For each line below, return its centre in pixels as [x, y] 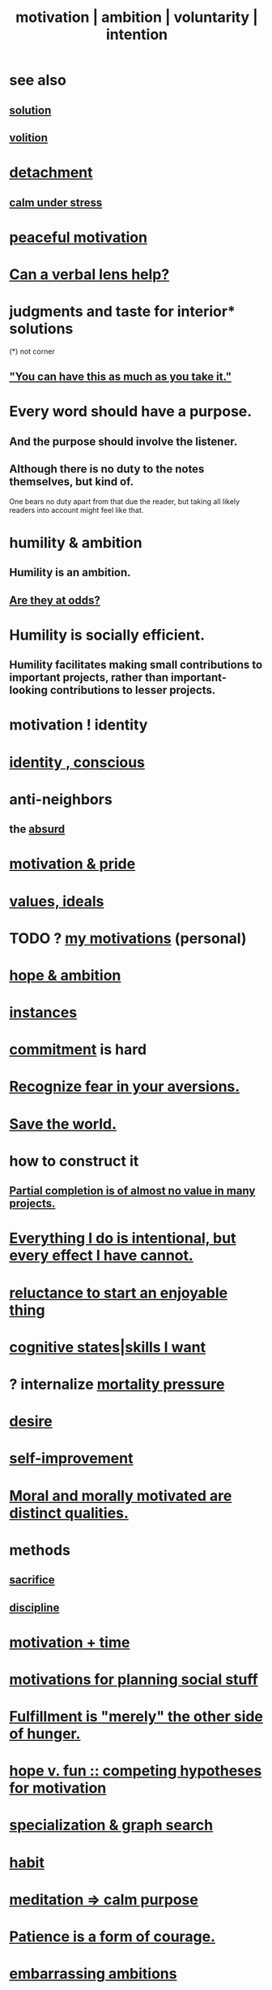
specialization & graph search [111, 1825]
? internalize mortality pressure [117, 1384]
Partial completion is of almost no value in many [132, 1191]
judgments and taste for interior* [122, 312]
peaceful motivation [79, 237]
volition [28, 138]
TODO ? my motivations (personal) [128, 938]
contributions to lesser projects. [133, 690]
